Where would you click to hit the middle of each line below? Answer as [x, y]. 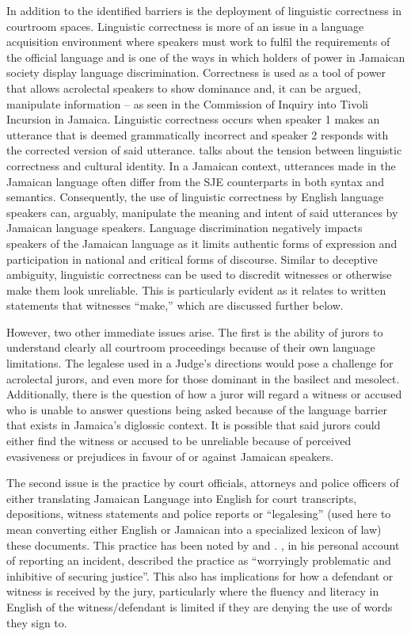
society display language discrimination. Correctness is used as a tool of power [196, 72]
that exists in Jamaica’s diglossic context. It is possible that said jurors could [194, 425]
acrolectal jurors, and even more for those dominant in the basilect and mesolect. [203, 378]
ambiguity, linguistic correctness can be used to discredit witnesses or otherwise [199, 274]
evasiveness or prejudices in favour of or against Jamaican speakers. [170, 456]
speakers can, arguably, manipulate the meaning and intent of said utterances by [202, 212]
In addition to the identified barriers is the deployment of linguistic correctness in [204, 10]
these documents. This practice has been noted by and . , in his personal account [203, 545]
